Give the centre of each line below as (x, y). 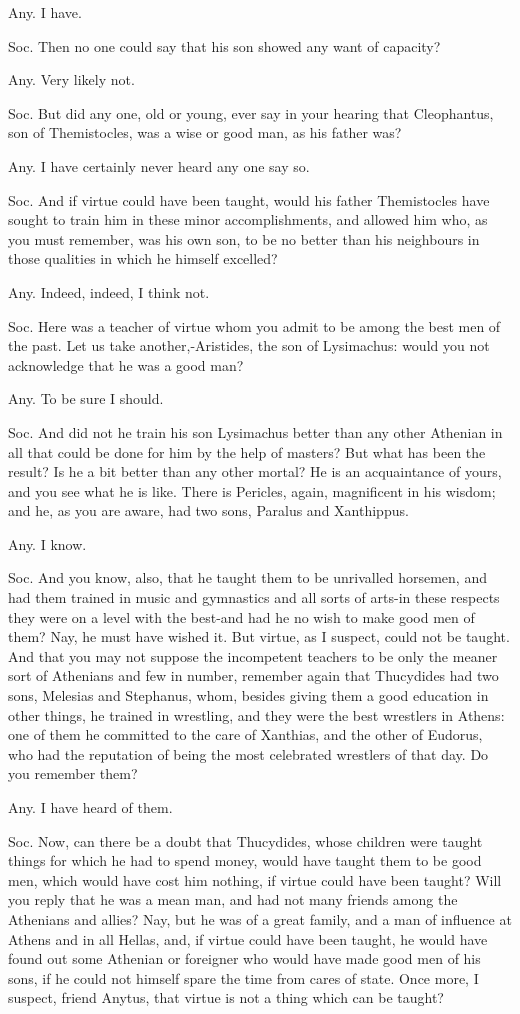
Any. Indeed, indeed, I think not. (109, 291)
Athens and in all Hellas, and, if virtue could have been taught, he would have (248, 938)
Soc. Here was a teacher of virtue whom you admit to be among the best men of (254, 325)
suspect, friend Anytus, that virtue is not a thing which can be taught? (226, 997)
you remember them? (73, 773)
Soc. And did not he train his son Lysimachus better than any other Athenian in (255, 431)
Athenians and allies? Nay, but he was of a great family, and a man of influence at (260, 918)
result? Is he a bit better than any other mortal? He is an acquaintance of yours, (255, 471)
